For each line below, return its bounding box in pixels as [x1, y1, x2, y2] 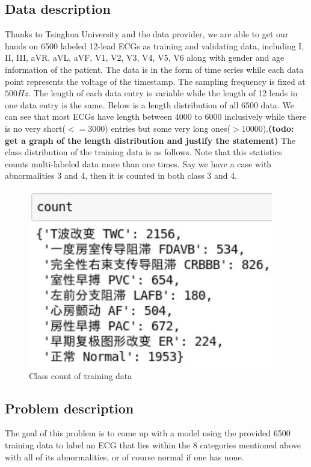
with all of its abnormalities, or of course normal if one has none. [5, 450, 244, 463]
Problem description [5, 398, 134, 417]
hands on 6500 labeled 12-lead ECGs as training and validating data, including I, [5, 39, 304, 52]
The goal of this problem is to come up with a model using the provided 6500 [5, 427, 291, 439]
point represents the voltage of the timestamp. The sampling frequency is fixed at [5, 75, 306, 87]
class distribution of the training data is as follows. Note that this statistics [5, 146, 282, 158]
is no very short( [5, 122, 66, 134]
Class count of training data [29, 369, 132, 382]
